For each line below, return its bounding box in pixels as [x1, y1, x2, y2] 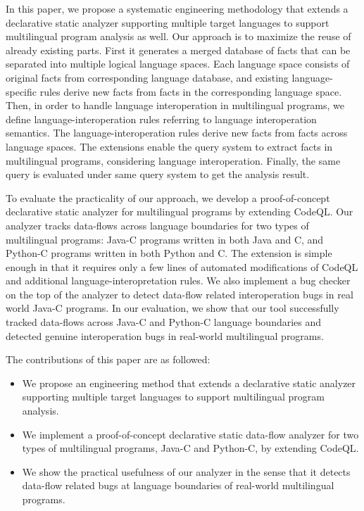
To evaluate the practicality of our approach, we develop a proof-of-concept [6, 190, 330, 205]
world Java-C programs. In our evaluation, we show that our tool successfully [6, 301, 339, 315]
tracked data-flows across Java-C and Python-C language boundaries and [6, 315, 322, 329]
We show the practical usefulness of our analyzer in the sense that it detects [22, 464, 351, 479]
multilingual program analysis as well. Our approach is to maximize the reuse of [6, 29, 351, 44]
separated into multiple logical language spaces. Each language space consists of [6, 56, 350, 71]
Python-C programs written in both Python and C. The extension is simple [6, 246, 332, 260]
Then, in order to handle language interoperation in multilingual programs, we [6, 98, 345, 113]
